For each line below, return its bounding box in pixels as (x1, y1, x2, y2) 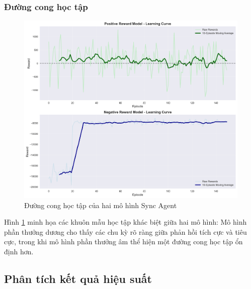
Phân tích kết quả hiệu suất (4, 270, 152, 286)
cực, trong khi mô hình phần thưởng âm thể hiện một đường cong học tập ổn (4, 236, 243, 247)
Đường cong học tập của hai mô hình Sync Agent (24, 200, 177, 210)
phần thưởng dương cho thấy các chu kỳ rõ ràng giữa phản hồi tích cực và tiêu (4, 226, 247, 237)
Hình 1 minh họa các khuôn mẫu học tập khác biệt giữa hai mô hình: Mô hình (4, 217, 247, 227)
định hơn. (4, 246, 34, 256)
